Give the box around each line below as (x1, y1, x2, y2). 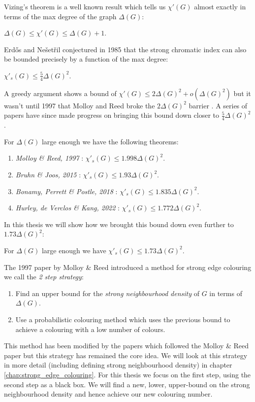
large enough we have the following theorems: (41, 136, 179, 146)
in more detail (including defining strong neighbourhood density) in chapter (4, 360, 232, 370)
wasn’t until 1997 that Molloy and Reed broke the (4, 100, 155, 110)
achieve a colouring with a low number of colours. (15, 324, 165, 334)
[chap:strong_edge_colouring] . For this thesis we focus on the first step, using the (4, 369, 251, 379)
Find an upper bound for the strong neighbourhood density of (15, 288, 199, 298)
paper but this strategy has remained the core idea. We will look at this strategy (4, 350, 248, 360)
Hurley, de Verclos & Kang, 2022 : (15, 202, 120, 213)
